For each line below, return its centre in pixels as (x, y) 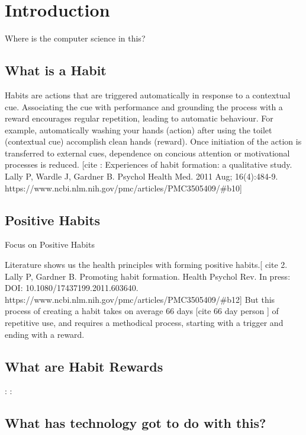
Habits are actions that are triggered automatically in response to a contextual (148, 95)
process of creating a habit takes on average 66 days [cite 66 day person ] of (142, 311)
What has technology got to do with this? (136, 423)
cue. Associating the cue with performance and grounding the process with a (144, 106)
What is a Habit (56, 70)
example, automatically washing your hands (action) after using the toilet (138, 129)
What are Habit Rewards (84, 366)
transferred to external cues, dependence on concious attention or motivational (147, 153)
